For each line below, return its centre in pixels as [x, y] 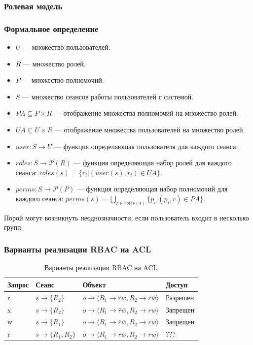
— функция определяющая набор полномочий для [152, 189]
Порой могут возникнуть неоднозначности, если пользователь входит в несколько [126, 217]
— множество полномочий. [63, 80]
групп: [14, 227]
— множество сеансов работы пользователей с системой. [108, 96]
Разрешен [180, 297]
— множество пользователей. [67, 47]
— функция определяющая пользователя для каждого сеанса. [146, 146]
